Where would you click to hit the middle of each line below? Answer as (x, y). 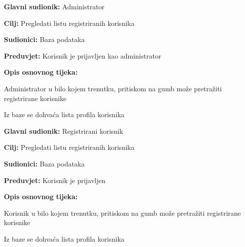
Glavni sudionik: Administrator (54, 6)
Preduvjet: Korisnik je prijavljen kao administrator (83, 55)
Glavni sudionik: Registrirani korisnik (64, 131)
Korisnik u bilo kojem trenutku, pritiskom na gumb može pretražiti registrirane (122, 213)
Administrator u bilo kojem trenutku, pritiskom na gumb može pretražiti (113, 88)
